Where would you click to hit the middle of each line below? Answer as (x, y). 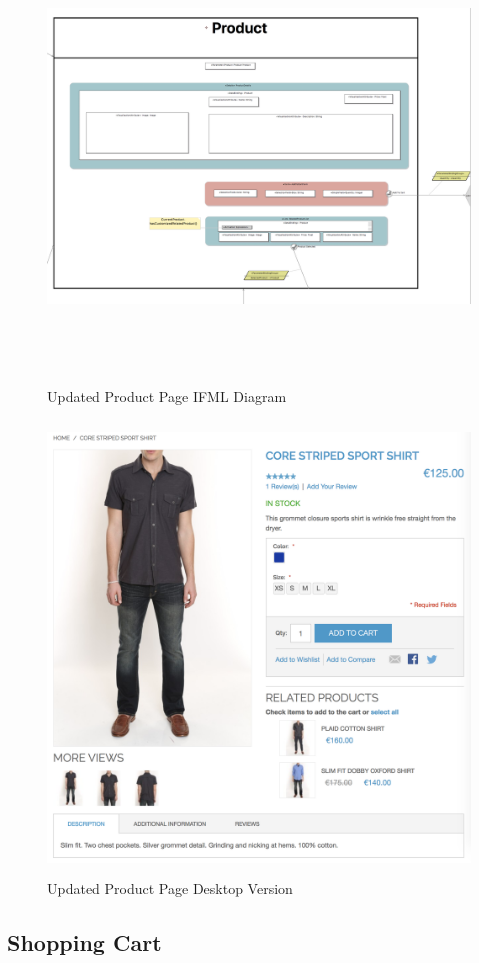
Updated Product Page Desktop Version (170, 887)
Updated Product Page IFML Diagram (167, 396)
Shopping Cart (84, 941)
